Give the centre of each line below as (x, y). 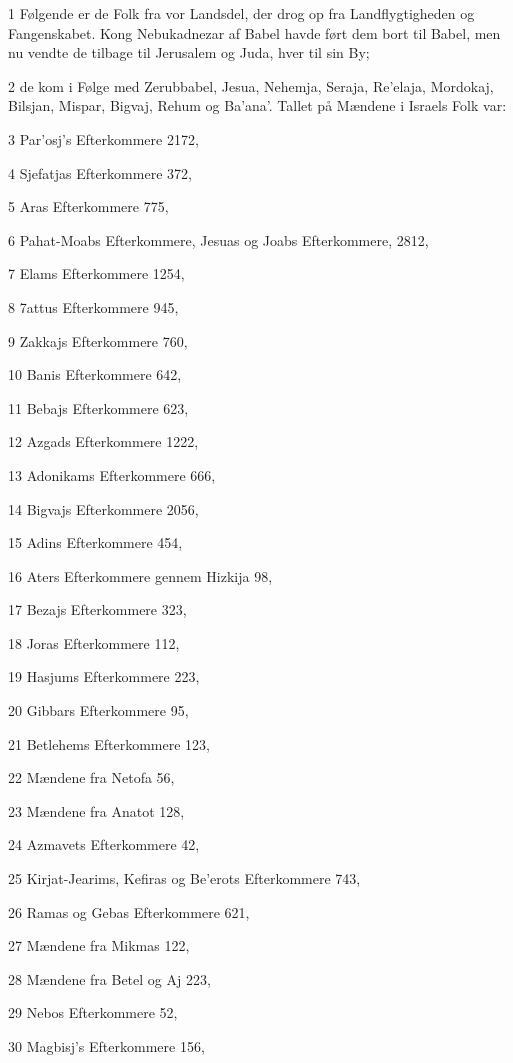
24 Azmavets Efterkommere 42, (104, 844)
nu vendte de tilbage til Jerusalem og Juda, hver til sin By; (189, 52)
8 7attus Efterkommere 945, (93, 306)
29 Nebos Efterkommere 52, (93, 1012)
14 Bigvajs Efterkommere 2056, (103, 508)
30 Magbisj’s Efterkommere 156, (106, 1046)
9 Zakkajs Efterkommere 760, (98, 340)
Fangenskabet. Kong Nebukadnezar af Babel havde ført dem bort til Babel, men (254, 32)
